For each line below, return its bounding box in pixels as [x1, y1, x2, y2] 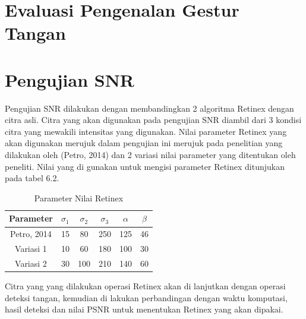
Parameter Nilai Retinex [34, 191, 124, 204]
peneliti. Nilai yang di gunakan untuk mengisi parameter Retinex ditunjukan [5, 160, 285, 172]
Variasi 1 [15, 242, 47, 255]
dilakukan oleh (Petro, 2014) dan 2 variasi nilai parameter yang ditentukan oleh [5, 149, 296, 161]
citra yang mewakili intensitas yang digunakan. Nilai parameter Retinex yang [5, 125, 287, 137]
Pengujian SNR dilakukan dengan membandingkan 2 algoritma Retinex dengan [5, 102, 294, 114]
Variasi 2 [15, 257, 47, 269]
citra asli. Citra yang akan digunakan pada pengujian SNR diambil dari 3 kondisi [5, 113, 302, 126]
